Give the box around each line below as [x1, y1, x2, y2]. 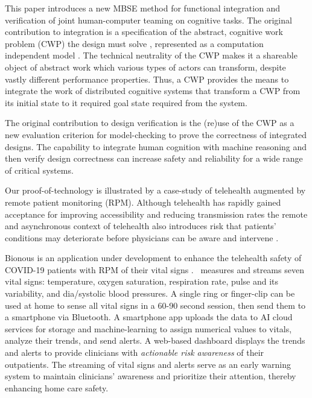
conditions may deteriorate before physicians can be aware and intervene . [5, 231, 279, 244]
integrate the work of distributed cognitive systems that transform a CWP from [5, 84, 301, 97]
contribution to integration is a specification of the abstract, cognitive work [5, 25, 283, 38]
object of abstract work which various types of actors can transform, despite [5, 60, 286, 73]
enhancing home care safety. [5, 381, 109, 394]
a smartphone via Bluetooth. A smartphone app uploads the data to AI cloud [5, 311, 293, 323]
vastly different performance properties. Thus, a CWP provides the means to [5, 72, 289, 85]
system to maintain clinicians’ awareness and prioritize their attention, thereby [5, 370, 296, 382]
